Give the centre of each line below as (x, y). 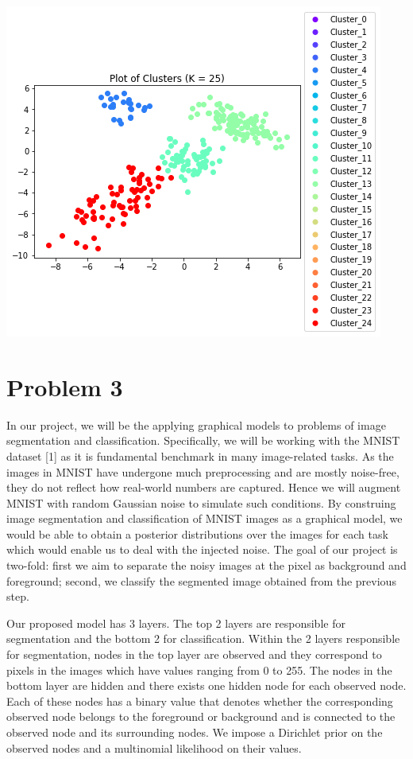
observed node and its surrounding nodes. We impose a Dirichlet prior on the (195, 732)
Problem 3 (65, 386)
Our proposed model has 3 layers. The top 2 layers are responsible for (176, 623)
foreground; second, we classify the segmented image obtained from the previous (201, 580)
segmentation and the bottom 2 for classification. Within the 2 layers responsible (203, 638)
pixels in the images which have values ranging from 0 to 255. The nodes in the (199, 669)
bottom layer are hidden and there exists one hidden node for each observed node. (206, 685)
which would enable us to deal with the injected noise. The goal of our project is (202, 549)
